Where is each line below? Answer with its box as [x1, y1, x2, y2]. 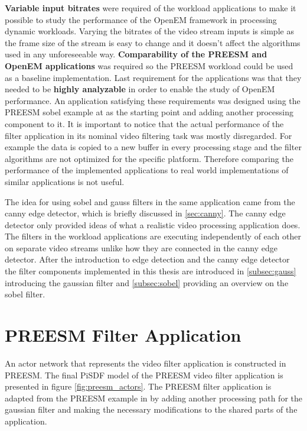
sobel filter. [5, 288, 45, 300]
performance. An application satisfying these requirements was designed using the [5, 94, 301, 106]
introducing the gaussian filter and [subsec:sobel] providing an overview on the [5, 276, 289, 289]
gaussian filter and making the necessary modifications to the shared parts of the [5, 403, 298, 416]
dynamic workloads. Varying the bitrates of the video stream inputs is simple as [5, 25, 294, 37]
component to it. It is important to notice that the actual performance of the [5, 117, 284, 129]
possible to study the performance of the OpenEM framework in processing [5, 13, 277, 25]
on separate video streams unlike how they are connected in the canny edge [5, 241, 277, 254]
